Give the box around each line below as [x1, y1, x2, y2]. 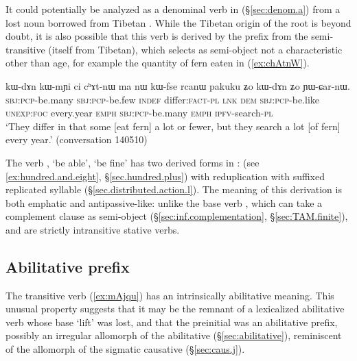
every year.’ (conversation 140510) [5, 132, 148, 147]
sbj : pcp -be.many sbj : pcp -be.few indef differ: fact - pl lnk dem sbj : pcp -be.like [5, 92, 320, 106]
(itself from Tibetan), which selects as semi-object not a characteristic [48, 42, 343, 56]
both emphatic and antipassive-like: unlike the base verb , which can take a [5, 195, 323, 210]
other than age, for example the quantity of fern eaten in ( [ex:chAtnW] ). [5, 55, 310, 70]
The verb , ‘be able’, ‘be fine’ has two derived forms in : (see [5, 155, 260, 169]
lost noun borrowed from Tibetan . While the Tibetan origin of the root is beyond [5, 15, 352, 29]
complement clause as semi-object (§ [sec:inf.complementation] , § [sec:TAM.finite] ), [5, 209, 348, 223]
